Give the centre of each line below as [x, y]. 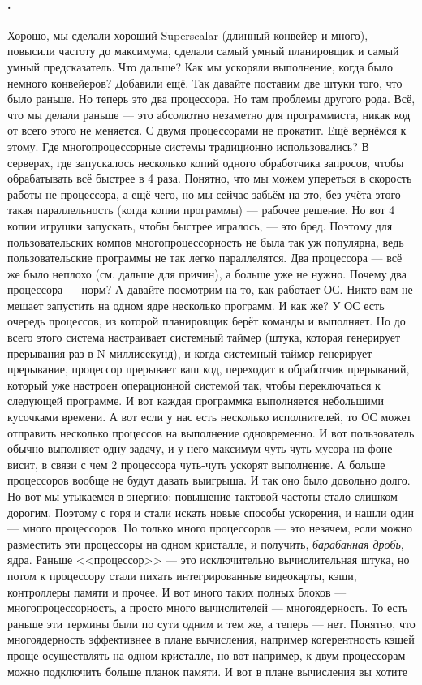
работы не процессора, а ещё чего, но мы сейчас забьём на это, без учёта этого [204, 194]
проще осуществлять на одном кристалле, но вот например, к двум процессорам [207, 655]
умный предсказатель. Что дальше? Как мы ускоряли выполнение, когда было [200, 66]
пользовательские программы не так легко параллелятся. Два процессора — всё [205, 258]
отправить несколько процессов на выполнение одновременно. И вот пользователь [211, 432]
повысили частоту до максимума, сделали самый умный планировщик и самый [203, 51]
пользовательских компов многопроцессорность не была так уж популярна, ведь [206, 241]
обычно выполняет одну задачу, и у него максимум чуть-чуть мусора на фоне [200, 448]
